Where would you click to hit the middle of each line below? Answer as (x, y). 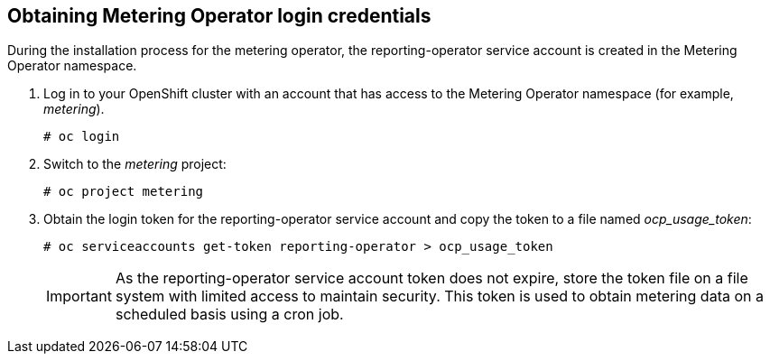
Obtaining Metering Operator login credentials (219, 16)
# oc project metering (124, 192)
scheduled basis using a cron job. (229, 315)
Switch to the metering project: (135, 164)
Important (79, 296)
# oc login (82, 137)
